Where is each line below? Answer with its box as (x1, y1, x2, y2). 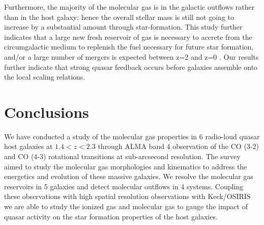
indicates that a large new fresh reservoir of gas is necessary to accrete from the (4, 31, 252, 42)
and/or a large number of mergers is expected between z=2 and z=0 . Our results (4, 51, 259, 62)
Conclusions (4, 101, 89, 122)
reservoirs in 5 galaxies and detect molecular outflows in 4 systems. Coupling (4, 181, 244, 191)
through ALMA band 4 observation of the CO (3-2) (98, 141, 259, 152)
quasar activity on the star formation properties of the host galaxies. (4, 211, 218, 221)
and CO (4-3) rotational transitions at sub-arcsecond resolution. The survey (4, 151, 241, 162)
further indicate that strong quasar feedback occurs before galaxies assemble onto (4, 61, 258, 72)
